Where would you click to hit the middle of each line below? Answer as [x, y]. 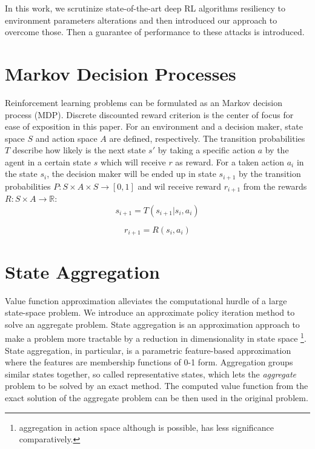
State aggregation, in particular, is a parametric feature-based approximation [148, 350]
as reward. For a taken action [230, 161]
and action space [66, 138]
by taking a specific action [206, 150]
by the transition [270, 174]
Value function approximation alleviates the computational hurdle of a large [146, 300]
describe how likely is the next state [79, 150]
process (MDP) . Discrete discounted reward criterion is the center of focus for [149, 114]
